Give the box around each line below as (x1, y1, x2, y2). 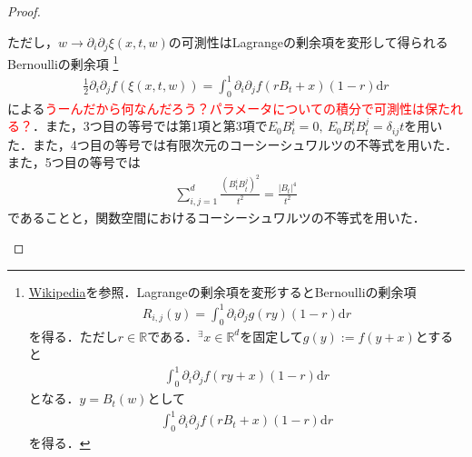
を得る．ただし (28, 326, 118, 345)
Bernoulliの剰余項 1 (7, 52, 119, 73)
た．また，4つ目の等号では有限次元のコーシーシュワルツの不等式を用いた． (7, 134, 458, 154)
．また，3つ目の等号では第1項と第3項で (33, 116, 268, 135)
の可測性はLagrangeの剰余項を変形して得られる (168, 32, 448, 51)
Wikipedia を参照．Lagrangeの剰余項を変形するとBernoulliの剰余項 (28, 282, 417, 301)
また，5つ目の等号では (7, 153, 141, 172)
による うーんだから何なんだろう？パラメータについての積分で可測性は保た (7, 98, 450, 117)
